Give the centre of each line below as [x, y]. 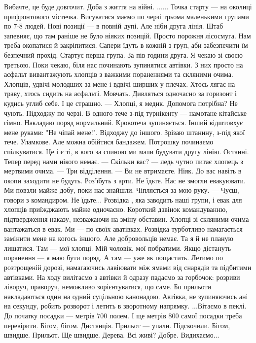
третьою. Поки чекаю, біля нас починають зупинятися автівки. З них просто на [124, 64]
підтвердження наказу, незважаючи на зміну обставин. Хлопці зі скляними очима [127, 219]
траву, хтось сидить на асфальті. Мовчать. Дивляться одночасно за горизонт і [120, 93]
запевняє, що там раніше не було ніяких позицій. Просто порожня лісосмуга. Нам [128, 35]
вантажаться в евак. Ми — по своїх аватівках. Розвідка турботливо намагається [123, 228]
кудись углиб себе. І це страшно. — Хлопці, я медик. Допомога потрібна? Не [121, 103]
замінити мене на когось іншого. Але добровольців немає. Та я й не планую [119, 238]
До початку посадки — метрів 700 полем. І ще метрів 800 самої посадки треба [123, 315]
